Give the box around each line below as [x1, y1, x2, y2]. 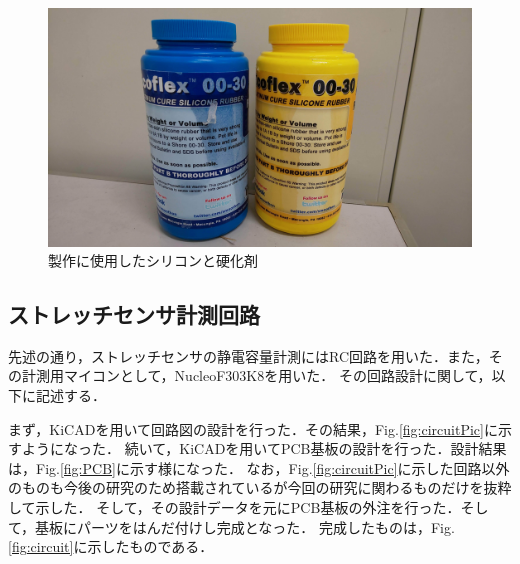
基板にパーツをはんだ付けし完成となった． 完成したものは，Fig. [35, 516, 455, 537]
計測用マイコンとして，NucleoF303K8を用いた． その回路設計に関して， [21, 365, 492, 386]
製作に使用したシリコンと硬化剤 [48, 250, 258, 271]
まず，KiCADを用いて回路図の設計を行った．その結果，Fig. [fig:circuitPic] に [8, 418, 498, 439]
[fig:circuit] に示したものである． [8, 536, 214, 557]
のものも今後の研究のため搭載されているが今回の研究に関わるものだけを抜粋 [8, 477, 512, 498]
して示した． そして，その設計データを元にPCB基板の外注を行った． [8, 497, 461, 518]
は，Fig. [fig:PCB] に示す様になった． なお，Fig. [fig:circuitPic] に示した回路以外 [8, 457, 510, 478]
